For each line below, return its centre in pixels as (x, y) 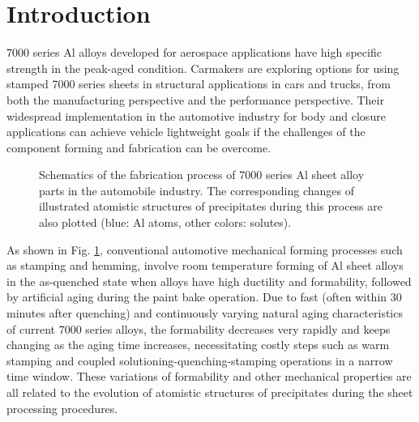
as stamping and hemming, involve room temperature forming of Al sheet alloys (205, 265)
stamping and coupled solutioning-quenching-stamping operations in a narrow (200, 360)
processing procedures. (62, 408)
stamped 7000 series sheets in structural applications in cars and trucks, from (199, 84)
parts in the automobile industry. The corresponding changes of (197, 190)
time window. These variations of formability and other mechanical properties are (209, 376)
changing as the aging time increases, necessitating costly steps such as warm (198, 345)
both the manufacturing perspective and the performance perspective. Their (195, 99)
